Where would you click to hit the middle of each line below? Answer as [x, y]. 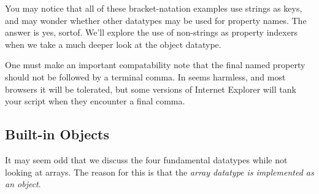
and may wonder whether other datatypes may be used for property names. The [156, 20]
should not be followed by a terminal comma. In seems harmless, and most [145, 76]
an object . [23, 184]
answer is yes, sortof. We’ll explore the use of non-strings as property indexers [151, 32]
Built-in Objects [57, 134]
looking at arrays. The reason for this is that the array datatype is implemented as [159, 172]
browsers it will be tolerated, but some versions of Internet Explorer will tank [151, 89]
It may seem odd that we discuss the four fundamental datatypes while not [146, 159]
